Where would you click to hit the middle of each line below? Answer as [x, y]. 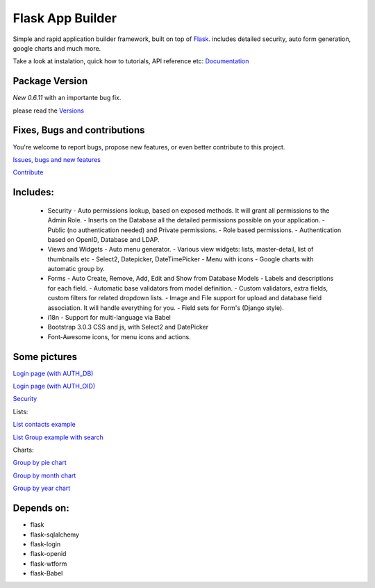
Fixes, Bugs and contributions [79, 130]
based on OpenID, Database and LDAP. [103, 239]
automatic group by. [76, 269]
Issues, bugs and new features [57, 159]
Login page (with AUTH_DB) [53, 373]
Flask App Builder [65, 18]
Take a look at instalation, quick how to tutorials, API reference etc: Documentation [131, 61]
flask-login [45, 544]
